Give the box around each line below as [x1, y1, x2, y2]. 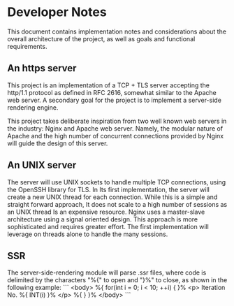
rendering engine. [7, 103, 59, 112]
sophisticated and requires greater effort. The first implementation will [7, 222, 210, 231]
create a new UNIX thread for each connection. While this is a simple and [7, 193, 218, 201]
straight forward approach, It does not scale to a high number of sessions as [7, 200, 228, 208]
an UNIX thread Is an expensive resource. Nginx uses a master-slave [7, 207, 205, 216]
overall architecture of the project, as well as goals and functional [7, 34, 196, 43]
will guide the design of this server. [7, 139, 108, 147]
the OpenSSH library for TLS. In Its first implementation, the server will [7, 185, 210, 194]
